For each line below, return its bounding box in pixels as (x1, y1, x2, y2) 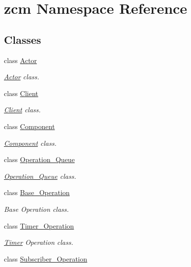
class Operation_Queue (4, 154, 75, 165)
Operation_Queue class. (4, 170, 76, 181)
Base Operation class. (4, 203, 69, 214)
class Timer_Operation (4, 220, 74, 231)
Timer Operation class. (4, 237, 74, 247)
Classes (4, 32, 41, 47)
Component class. (4, 137, 57, 148)
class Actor (4, 55, 37, 65)
